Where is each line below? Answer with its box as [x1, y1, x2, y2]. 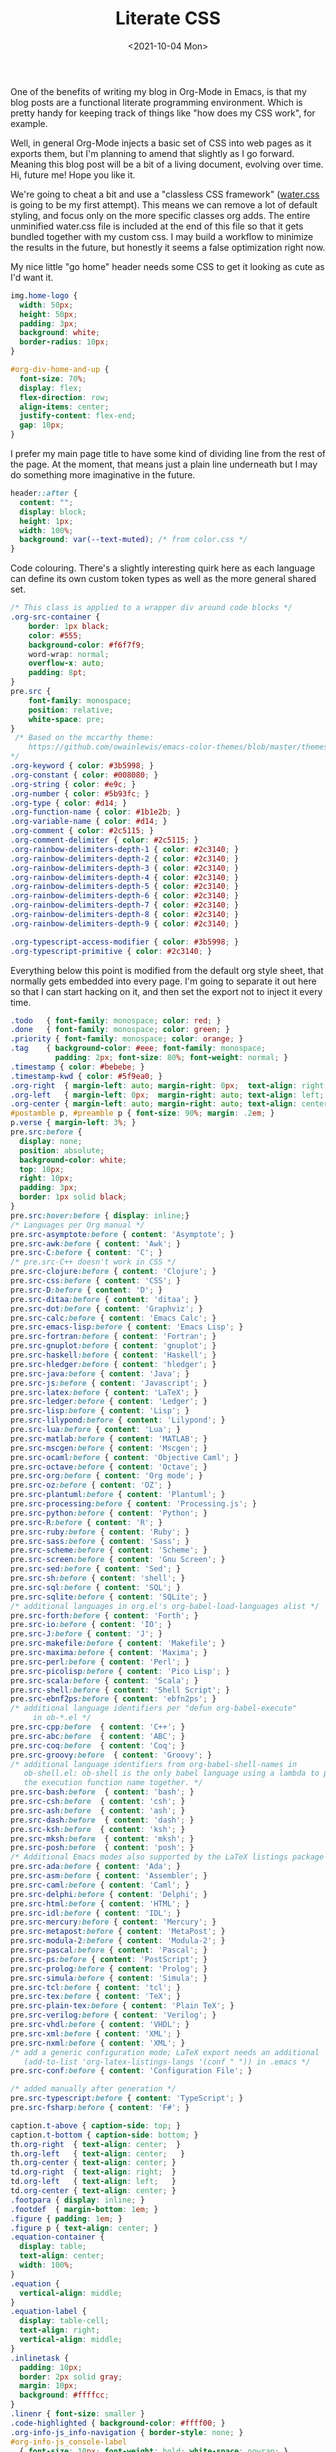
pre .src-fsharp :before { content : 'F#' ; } [10, 2103, 190, 2113]
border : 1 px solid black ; [19, 1192, 128, 1202]
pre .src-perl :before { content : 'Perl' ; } [10, 1657, 190, 1667]
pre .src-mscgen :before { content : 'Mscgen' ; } [10, 1443, 208, 1453]
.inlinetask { [10, 2353, 70, 2363]
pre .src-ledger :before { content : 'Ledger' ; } [10, 1397, 208, 1407]
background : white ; [19, 328, 101, 338]
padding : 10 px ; [19, 2362, 83, 2372]
